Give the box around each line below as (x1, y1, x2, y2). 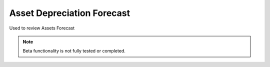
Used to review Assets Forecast (9, 25, 75, 31)
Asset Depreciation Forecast (9, 7, 130, 18)
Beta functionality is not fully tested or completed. (22, 48, 126, 54)
